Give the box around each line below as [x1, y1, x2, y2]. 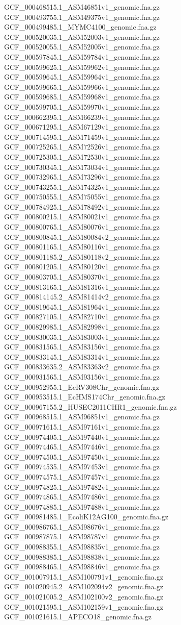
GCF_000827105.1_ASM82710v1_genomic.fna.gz [4, 311, 160, 322]
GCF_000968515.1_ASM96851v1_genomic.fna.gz [4, 411, 160, 422]
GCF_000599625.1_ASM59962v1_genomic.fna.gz [4, 61, 160, 72]
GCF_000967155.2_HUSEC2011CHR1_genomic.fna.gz [4, 401, 177, 412]
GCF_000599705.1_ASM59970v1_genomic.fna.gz [4, 101, 160, 112]
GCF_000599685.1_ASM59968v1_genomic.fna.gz [4, 91, 160, 102]
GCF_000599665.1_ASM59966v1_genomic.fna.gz [4, 81, 160, 92]
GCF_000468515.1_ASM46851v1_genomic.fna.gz [4, 2, 160, 12]
